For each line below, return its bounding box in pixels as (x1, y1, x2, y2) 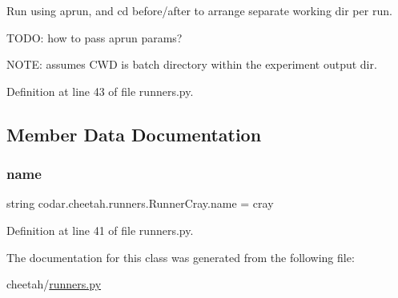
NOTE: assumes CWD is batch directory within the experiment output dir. (6, 56, 377, 73)
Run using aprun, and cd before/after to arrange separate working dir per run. (6, 2, 392, 18)
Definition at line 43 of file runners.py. (6, 82, 194, 99)
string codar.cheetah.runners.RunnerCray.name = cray (6, 195, 274, 212)
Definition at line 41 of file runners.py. (6, 221, 194, 238)
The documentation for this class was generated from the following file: (6, 248, 355, 265)
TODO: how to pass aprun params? (6, 29, 183, 46)
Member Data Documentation (6, 121, 262, 146)
